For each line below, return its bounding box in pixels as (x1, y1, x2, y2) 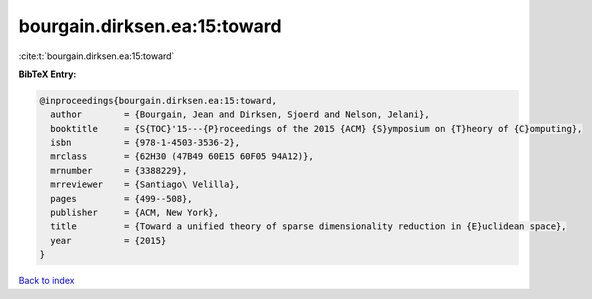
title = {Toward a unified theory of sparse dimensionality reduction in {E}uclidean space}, (50, 221, 567, 232)
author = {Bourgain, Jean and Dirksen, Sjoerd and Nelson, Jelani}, (50, 109, 430, 120)
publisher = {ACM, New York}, (50, 207, 220, 219)
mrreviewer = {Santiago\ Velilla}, (50, 179, 240, 190)
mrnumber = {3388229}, (50, 165, 188, 176)
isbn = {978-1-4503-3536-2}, (50, 137, 240, 149)
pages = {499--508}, (50, 193, 194, 204)
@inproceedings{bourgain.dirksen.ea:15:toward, (39, 95, 277, 106)
